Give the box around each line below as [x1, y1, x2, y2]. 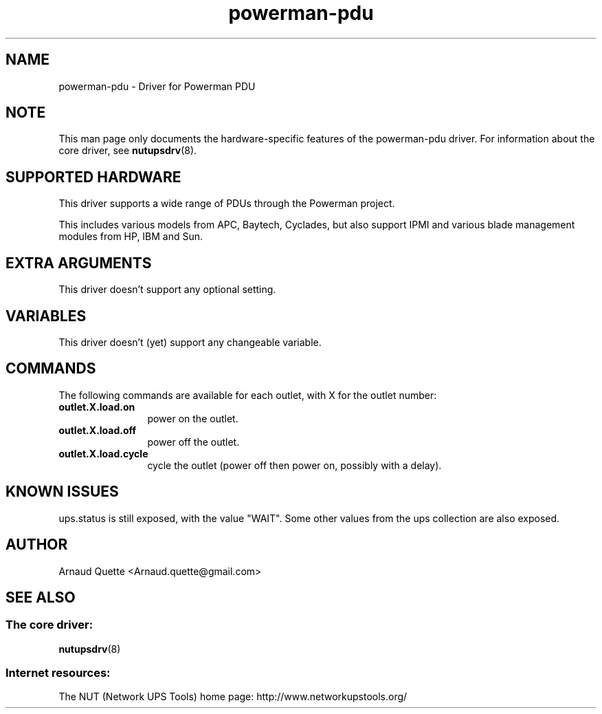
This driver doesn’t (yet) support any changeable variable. [58, 336, 322, 348]
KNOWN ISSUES [5, 483, 119, 501]
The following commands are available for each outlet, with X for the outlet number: [58, 389, 437, 401]
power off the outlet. [147, 435, 240, 448]
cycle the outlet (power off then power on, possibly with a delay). [147, 459, 442, 471]
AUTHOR [5, 536, 68, 554]
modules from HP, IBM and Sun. [58, 230, 203, 243]
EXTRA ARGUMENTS [5, 254, 152, 272]
